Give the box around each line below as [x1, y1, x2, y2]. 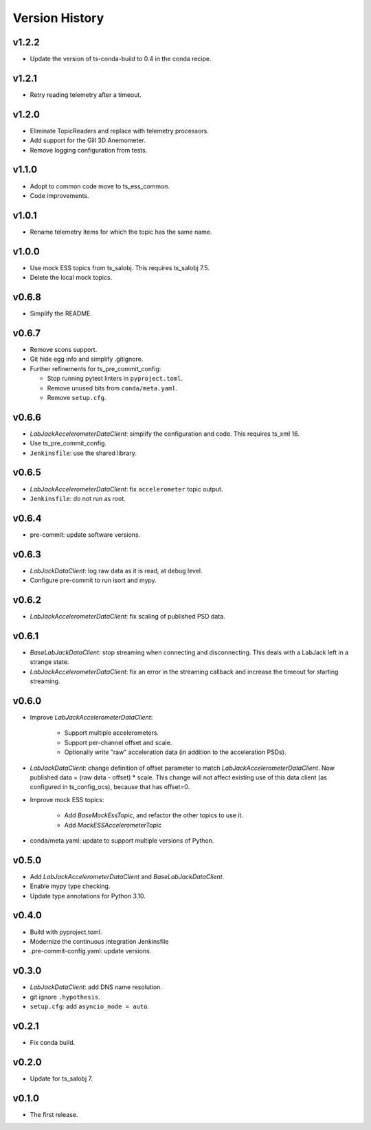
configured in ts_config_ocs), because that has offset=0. [30, 783, 190, 791]
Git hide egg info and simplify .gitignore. [30, 355, 144, 364]
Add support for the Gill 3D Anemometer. [30, 136, 146, 144]
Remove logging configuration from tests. [30, 146, 148, 154]
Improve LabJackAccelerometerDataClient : [30, 713, 153, 721]
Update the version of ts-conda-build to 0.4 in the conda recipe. [30, 55, 212, 63]
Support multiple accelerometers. [64, 729, 159, 737]
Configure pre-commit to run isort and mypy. [30, 576, 157, 584]
